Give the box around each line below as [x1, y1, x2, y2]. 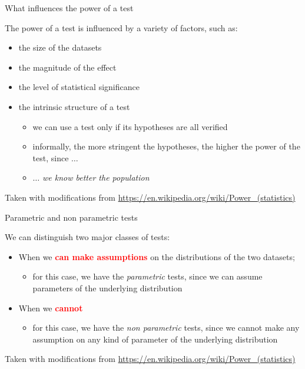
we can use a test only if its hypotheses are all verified [32, 120, 228, 132]
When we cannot [18, 301, 83, 314]
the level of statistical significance [18, 81, 140, 93]
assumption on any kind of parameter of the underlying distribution [32, 333, 278, 345]
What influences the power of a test [5, 2, 134, 14]
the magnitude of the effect [18, 61, 117, 73]
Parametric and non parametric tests [5, 211, 138, 223]
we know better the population [42, 171, 150, 184]
